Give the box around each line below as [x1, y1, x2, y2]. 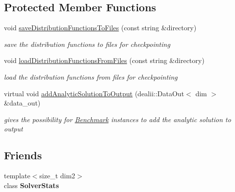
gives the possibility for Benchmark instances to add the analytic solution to [4, 114, 231, 124]
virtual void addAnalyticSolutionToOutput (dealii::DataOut [4, 88, 184, 98]
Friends [4, 148, 42, 163]
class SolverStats [4, 180, 59, 190]
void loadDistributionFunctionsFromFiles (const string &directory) [4, 55, 205, 65]
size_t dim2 [39, 171, 76, 181]
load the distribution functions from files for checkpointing [4, 71, 178, 82]
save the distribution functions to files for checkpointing [4, 39, 170, 49]
